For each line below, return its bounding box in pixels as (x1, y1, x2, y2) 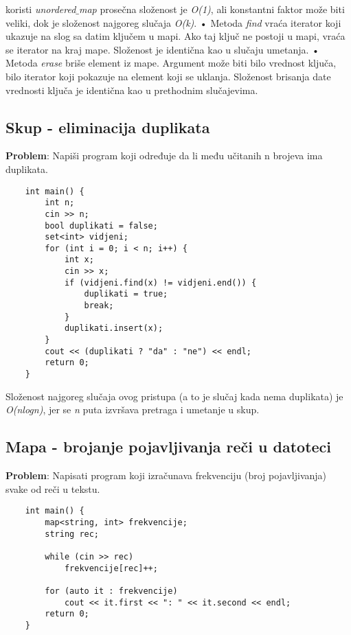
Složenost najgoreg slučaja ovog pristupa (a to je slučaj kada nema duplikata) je (5, 389, 343, 403)
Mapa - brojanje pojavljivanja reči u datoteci (5, 436, 332, 457)
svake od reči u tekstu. (5, 481, 100, 496)
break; (84, 301, 114, 311)
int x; (64, 255, 94, 265)
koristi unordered (5, 2, 76, 16)
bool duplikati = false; (45, 220, 158, 231)
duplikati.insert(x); (64, 323, 163, 334)
